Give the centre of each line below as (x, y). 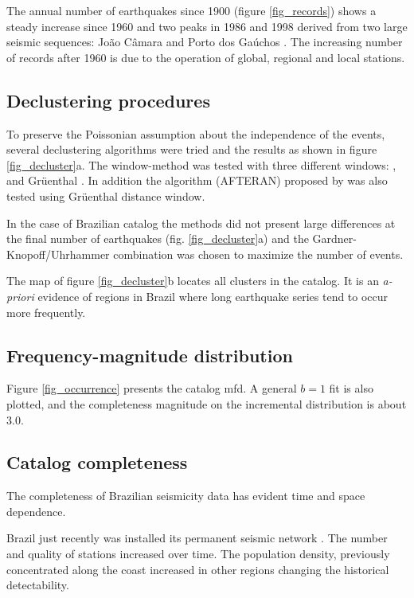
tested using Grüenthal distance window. (106, 195)
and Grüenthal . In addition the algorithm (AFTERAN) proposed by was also (197, 180)
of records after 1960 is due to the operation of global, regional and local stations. (206, 57)
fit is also (351, 388)
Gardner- (334, 238)
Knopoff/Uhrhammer (58, 254)
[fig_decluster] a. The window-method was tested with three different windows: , (201, 164)
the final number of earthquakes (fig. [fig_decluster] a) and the (158, 238)
